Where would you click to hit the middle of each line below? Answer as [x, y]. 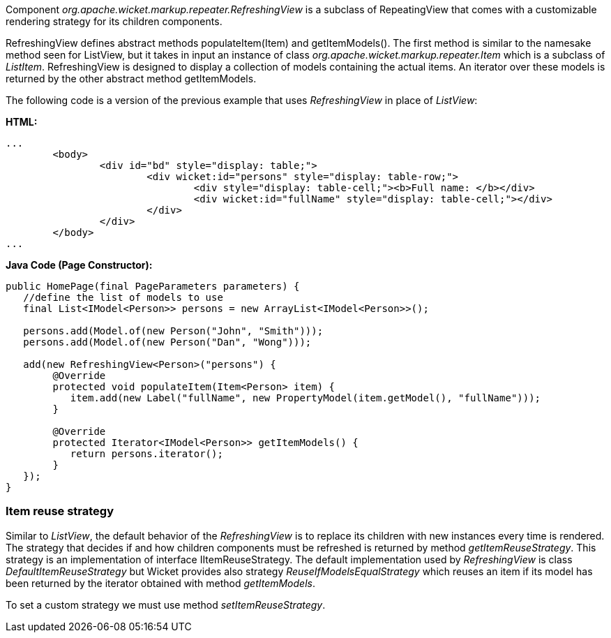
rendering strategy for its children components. [114, 21]
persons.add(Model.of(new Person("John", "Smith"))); [173, 331]
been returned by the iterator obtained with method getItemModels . [160, 583]
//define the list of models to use [123, 297]
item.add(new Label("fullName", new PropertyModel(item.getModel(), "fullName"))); [305, 398]
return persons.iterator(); [146, 454]
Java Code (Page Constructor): [79, 265]
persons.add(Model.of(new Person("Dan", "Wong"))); [167, 342]
